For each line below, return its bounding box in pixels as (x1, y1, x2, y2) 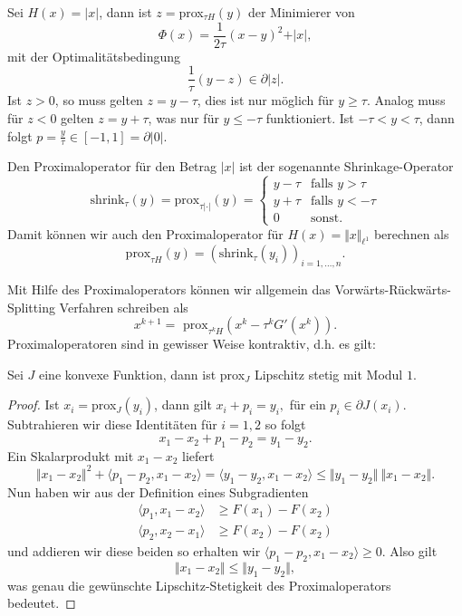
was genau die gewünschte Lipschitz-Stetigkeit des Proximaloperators (7, 575, 391, 594)
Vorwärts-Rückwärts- (334, 280, 451, 299)
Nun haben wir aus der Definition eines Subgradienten (7, 482, 309, 501)
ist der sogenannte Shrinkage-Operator (239, 157, 454, 176)
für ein (289, 395, 326, 414)
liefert (182, 446, 215, 465)
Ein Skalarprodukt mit (7, 446, 134, 465)
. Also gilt (381, 542, 438, 561)
